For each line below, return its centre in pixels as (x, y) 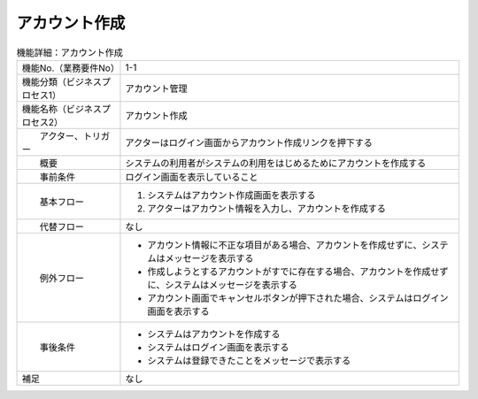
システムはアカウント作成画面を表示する (231, 195)
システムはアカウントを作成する (214, 334)
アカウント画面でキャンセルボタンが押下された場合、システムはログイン (298, 298)
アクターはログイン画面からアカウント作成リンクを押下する (249, 142)
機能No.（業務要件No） (70, 68)
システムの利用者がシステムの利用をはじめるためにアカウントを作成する (276, 163)
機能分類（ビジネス (62, 81)
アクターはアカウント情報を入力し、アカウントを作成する (267, 208)
